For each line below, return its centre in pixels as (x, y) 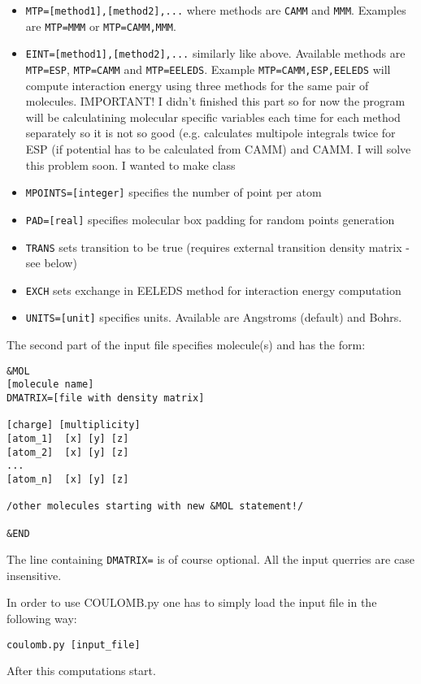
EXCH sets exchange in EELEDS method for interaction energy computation (213, 290)
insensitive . (34, 575)
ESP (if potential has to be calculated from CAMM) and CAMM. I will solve (218, 149)
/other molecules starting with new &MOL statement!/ (155, 507)
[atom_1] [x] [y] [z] (68, 438)
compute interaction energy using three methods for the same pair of (197, 85)
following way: (42, 619)
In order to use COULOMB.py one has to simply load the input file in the (192, 602)
